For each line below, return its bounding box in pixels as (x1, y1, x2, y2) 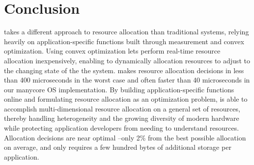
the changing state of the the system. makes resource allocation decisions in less (4, 65, 244, 75)
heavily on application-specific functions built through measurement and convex (4, 36, 244, 46)
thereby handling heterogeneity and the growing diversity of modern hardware (4, 113, 239, 123)
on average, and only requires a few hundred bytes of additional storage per (4, 142, 231, 152)
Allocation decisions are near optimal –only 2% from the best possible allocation (4, 132, 246, 142)
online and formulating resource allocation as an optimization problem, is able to (4, 94, 248, 104)
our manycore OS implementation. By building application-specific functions (4, 84, 234, 94)
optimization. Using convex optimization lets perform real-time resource (4, 46, 221, 56)
